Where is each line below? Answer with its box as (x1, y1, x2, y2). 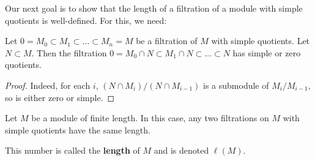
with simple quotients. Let (211, 34, 310, 47)
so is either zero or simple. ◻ (5, 91, 115, 103)
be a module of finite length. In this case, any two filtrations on (31, 111, 269, 124)
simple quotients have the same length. (5, 123, 150, 136)
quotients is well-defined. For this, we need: (5, 13, 167, 26)
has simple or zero (232, 46, 301, 59)
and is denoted (154, 144, 209, 157)
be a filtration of (136, 34, 198, 47)
